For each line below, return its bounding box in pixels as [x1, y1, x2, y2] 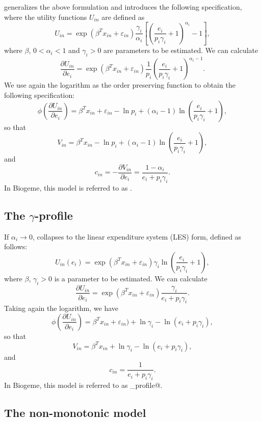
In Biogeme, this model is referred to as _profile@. [4, 380, 163, 390]
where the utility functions [4, 11, 87, 22]
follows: [4, 241, 28, 252]
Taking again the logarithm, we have [4, 303, 119, 313]
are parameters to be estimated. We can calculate [103, 45, 258, 56]
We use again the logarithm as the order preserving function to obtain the [4, 80, 235, 90]
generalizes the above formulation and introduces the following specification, [4, 2, 242, 12]
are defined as [101, 11, 145, 22]
